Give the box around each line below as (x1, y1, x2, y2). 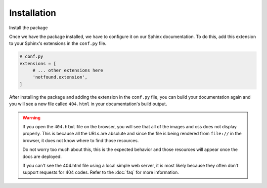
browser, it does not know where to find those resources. (22, 137, 139, 143)
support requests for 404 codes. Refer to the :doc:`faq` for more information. (22, 169, 179, 175)
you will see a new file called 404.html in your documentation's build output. (9, 101, 168, 107)
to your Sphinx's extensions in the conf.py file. (9, 40, 107, 46)
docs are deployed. (22, 153, 62, 159)
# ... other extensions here (32, 68, 103, 74)
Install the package (9, 25, 48, 31)
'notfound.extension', (32, 75, 88, 80)
